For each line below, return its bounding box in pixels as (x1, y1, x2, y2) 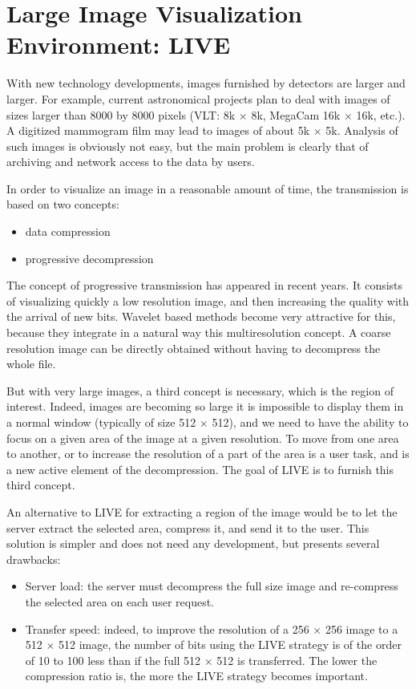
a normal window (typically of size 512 (6, 414, 196, 430)
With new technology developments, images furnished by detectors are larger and (6, 75, 406, 91)
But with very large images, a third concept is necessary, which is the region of (6, 382, 394, 399)
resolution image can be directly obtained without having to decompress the (6, 339, 381, 356)
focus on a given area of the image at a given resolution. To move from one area (6, 429, 399, 446)
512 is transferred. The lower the (216, 651, 378, 668)
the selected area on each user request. (25, 593, 214, 610)
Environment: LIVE (6, 28, 231, 61)
